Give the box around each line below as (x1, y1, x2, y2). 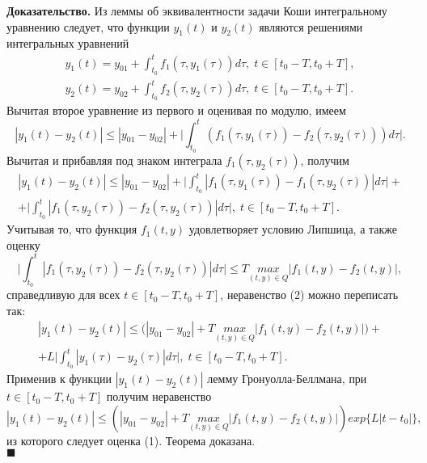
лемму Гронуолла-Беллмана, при (207, 370, 367, 387)
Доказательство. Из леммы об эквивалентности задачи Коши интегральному (6, 2, 387, 19)
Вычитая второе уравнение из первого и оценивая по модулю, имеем (6, 102, 346, 119)
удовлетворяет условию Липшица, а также (188, 221, 398, 238)
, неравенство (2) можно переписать (220, 286, 399, 303)
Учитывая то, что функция (6, 221, 137, 238)
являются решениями (259, 18, 363, 35)
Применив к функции (6, 370, 112, 387)
